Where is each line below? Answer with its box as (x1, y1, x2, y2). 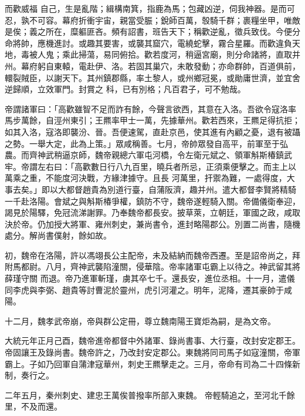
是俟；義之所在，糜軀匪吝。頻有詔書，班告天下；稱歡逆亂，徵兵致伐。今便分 (5, 25, 300, 38)
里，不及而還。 (5, 400, 62, 412)
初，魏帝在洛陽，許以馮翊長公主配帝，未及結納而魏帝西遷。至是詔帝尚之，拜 (5, 249, 300, 261)
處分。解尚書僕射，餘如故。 (5, 229, 111, 241)
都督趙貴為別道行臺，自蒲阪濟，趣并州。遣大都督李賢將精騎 (66, 183, 296, 195)
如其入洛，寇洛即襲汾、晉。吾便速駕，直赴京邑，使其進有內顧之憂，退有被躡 (5, 125, 300, 137)
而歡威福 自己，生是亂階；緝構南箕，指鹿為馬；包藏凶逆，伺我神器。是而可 (5, 2, 295, 14)
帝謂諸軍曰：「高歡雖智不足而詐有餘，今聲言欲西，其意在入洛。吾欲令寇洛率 (5, 102, 296, 115)
